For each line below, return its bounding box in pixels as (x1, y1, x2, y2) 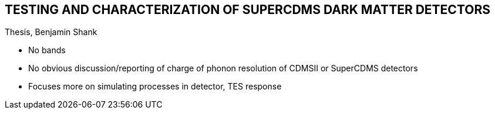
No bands (28, 45, 66, 56)
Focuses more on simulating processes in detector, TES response (28, 81, 282, 92)
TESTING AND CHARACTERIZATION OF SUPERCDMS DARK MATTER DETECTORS (5, 2, 490, 17)
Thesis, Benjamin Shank (5, 27, 97, 37)
